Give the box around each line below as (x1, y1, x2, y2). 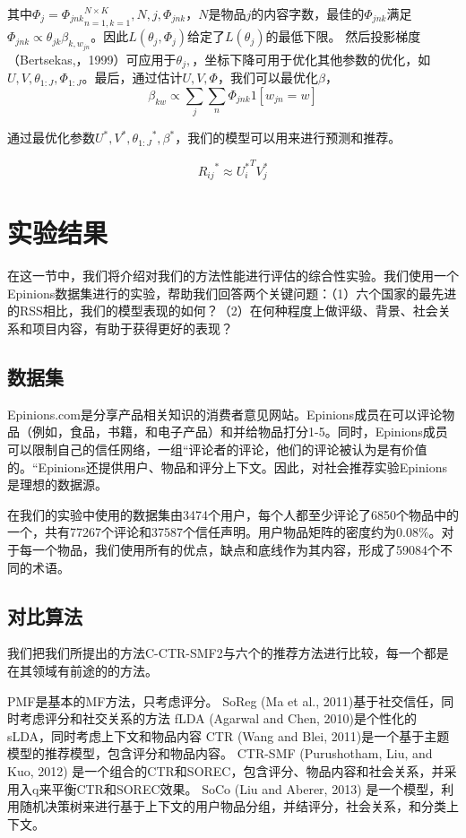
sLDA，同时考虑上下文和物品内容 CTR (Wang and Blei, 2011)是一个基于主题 (7, 726, 450, 745)
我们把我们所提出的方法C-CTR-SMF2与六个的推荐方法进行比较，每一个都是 (7, 644, 449, 662)
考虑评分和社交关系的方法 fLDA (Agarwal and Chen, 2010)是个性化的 (19, 709, 417, 728)
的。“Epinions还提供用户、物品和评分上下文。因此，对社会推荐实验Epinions (7, 457, 447, 476)
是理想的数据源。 (7, 475, 108, 494)
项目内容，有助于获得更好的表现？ (31, 319, 233, 338)
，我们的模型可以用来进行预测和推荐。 (175, 128, 401, 147)
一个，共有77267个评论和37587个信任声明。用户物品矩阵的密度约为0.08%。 (7, 523, 442, 541)
